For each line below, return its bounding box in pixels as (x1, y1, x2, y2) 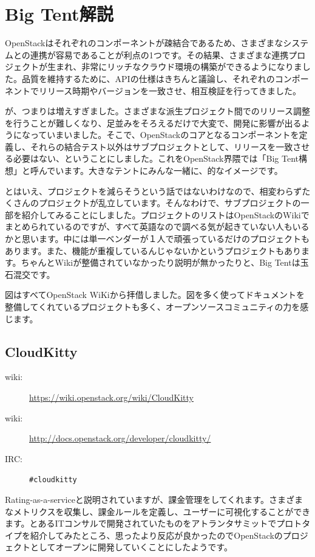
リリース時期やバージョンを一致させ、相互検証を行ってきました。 (38, 84, 301, 97)
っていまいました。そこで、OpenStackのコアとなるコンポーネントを (30, 128, 299, 141)
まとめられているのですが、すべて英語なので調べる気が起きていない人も (5, 220, 293, 233)
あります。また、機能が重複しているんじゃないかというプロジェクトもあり (5, 244, 301, 257)
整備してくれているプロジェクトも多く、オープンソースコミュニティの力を (5, 300, 300, 313)
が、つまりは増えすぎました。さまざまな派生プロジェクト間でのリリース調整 (5, 105, 311, 117)
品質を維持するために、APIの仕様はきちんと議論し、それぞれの (21, 72, 275, 85)
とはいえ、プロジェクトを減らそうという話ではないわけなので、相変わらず (5, 184, 302, 197)
